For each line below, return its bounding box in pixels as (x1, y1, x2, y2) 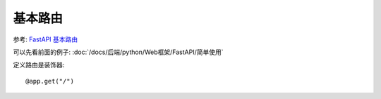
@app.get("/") (25, 77, 74, 85)
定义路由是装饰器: (13, 60, 65, 70)
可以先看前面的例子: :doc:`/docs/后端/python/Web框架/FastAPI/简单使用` (13, 48, 224, 56)
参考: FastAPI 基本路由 (13, 35, 78, 44)
